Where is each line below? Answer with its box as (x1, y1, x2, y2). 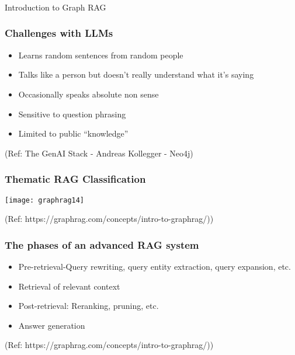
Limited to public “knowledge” (18, 127, 129, 140)
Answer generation (18, 319, 85, 331)
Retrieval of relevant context (18, 280, 120, 292)
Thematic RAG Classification (5, 172, 146, 186)
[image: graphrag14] (5, 196, 85, 204)
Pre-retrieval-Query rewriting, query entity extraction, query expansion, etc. (18, 260, 291, 272)
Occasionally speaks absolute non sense (18, 88, 159, 100)
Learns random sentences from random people (18, 48, 183, 61)
